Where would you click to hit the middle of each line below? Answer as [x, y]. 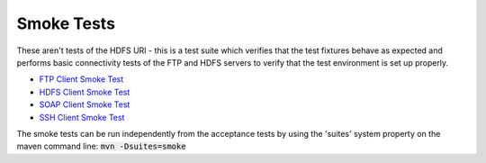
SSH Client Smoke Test [82, 117]
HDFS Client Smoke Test [85, 92]
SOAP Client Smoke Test [85, 104]
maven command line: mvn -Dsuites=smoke [101, 146]
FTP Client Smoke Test [81, 79]
